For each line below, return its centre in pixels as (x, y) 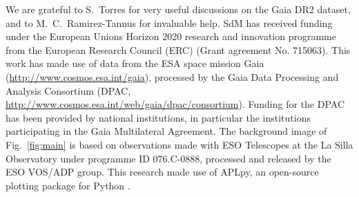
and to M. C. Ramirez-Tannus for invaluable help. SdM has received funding (169, 22)
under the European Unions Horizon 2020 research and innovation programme (171, 36)
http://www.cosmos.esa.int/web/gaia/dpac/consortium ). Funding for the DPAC (175, 104)
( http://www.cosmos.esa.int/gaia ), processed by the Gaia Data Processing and (172, 76)
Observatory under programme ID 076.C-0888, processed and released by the (168, 158)
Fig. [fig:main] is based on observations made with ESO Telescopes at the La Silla (179, 144)
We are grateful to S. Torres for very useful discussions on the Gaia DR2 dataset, (178, 9)
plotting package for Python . (68, 185)
